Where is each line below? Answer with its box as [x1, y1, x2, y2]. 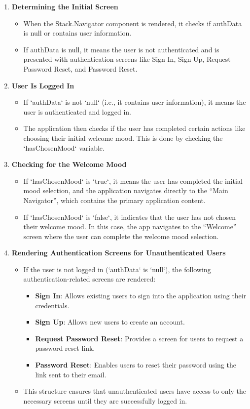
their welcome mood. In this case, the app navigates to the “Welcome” [23, 221, 237, 232]
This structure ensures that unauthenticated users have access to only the [23, 386, 247, 396]
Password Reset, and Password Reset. [23, 63, 138, 74]
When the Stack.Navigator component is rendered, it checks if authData [23, 18, 242, 28]
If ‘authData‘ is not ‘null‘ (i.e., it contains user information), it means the [23, 97, 246, 107]
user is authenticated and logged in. [23, 106, 131, 117]
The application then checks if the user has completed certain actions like [23, 123, 246, 133]
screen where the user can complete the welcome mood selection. [23, 231, 219, 241]
